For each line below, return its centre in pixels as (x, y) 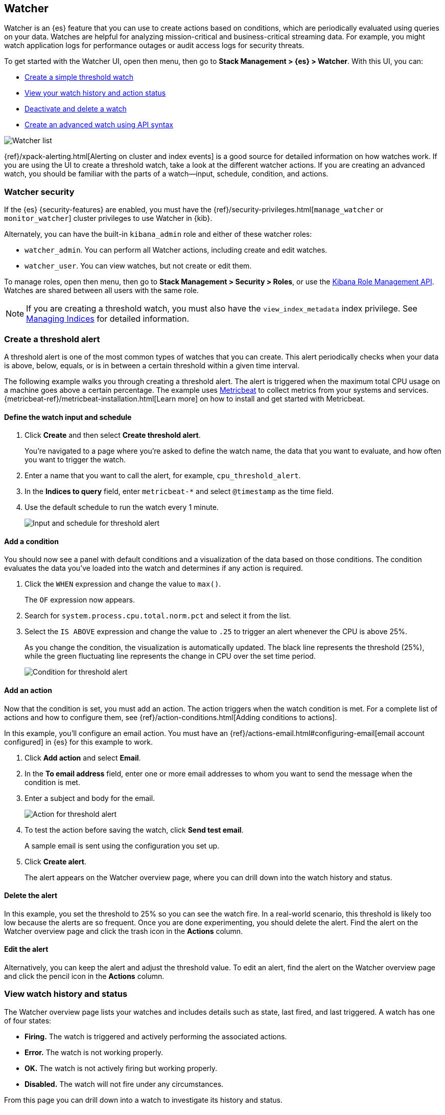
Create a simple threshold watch (79, 77)
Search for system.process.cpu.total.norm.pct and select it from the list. (158, 616)
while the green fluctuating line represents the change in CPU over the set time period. (170, 656)
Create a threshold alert (52, 339)
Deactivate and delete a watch (76, 109)
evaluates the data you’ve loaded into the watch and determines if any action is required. (154, 568)
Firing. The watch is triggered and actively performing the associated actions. (156, 1036)
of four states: (28, 1020)
